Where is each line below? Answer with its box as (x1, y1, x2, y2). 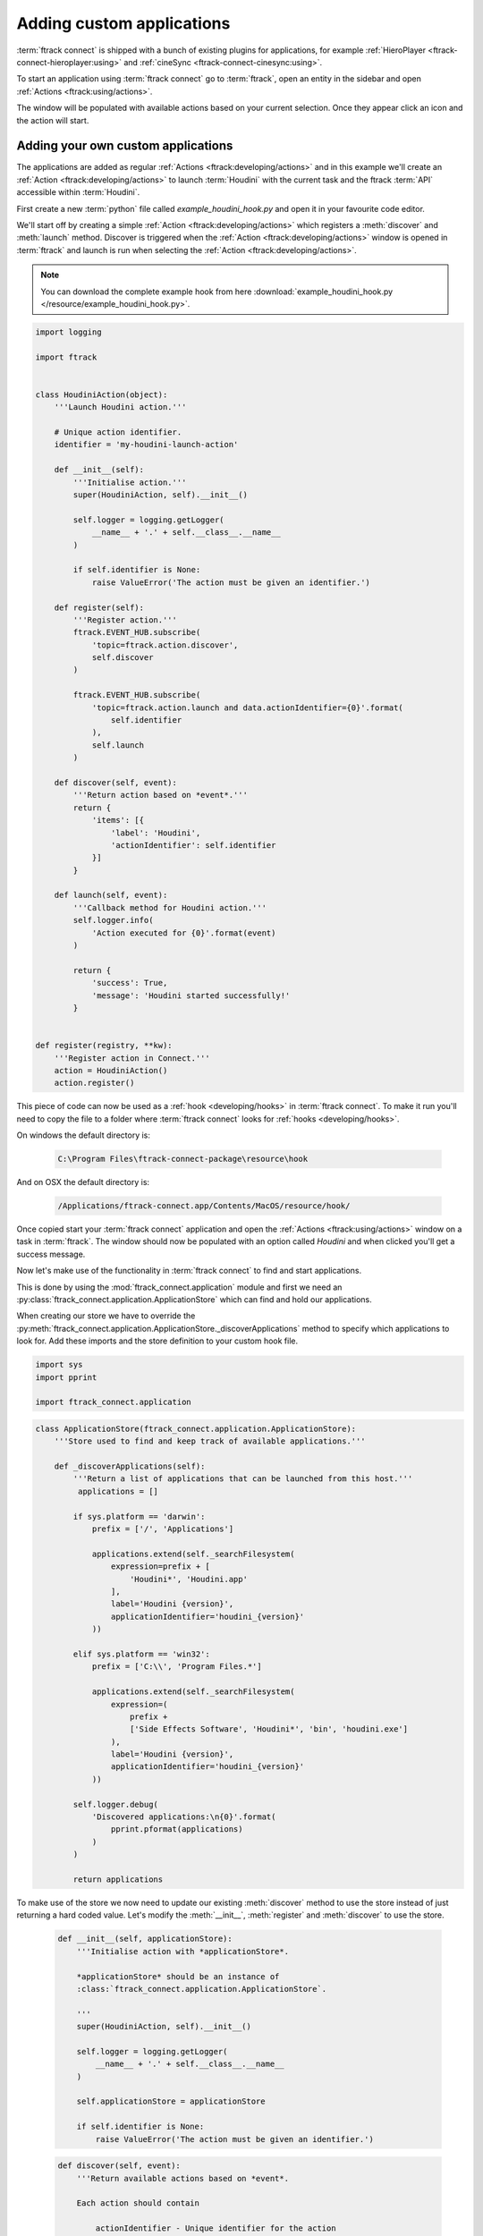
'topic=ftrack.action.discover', (91, 639, 239, 650)
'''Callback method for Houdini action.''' (72, 902, 267, 912)
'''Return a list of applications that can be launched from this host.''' (72, 1474, 413, 1484)
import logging (35, 326, 102, 337)
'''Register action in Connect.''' (54, 1053, 210, 1063)
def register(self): (54, 602, 145, 613)
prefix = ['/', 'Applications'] (91, 1524, 234, 1534)
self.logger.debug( (72, 1799, 158, 1809)
